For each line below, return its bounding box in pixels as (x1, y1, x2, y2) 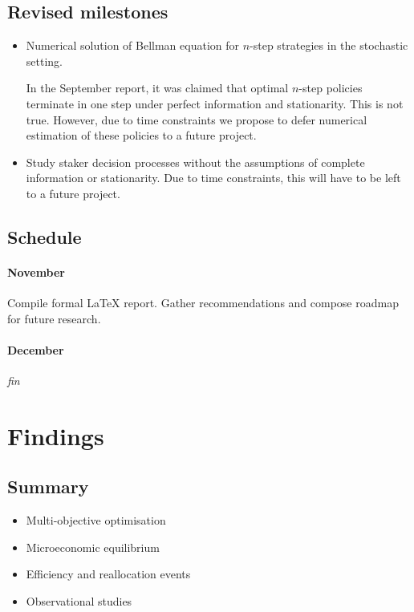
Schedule (7, 224, 82, 249)
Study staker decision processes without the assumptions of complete (26, 153, 365, 170)
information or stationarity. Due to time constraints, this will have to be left (26, 169, 401, 186)
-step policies (298, 79, 363, 96)
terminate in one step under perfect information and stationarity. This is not (26, 95, 404, 111)
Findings (7, 419, 104, 452)
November (7, 263, 66, 280)
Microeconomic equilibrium (26, 538, 160, 555)
